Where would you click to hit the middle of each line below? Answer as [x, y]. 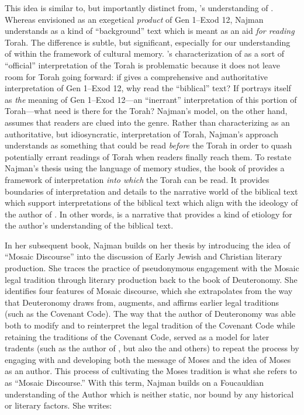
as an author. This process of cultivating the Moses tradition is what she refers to [151, 371]
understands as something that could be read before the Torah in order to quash [148, 145]
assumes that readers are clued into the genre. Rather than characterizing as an [147, 122]
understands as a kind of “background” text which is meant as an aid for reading [150, 31]
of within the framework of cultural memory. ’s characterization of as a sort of [145, 53]
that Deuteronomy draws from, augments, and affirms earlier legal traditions [142, 302]
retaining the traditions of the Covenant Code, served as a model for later [137, 336]
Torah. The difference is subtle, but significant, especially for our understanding [148, 42]
